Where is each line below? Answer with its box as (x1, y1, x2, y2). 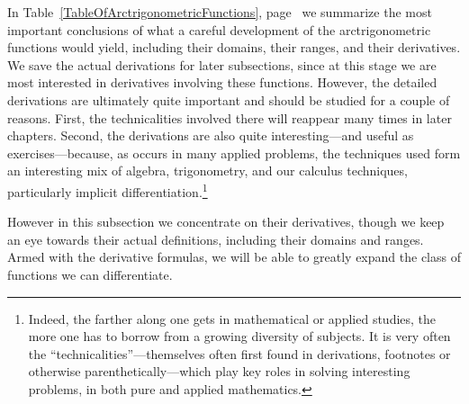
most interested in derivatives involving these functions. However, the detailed (7, 73, 437, 92)
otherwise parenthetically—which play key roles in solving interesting (28, 362, 410, 381)
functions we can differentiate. (7, 265, 173, 283)
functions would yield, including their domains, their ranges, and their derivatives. (7, 38, 461, 57)
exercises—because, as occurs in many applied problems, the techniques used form (7, 143, 461, 162)
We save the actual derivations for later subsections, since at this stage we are (7, 55, 437, 74)
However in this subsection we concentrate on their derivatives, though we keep (7, 212, 445, 231)
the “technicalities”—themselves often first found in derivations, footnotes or (28, 344, 451, 363)
